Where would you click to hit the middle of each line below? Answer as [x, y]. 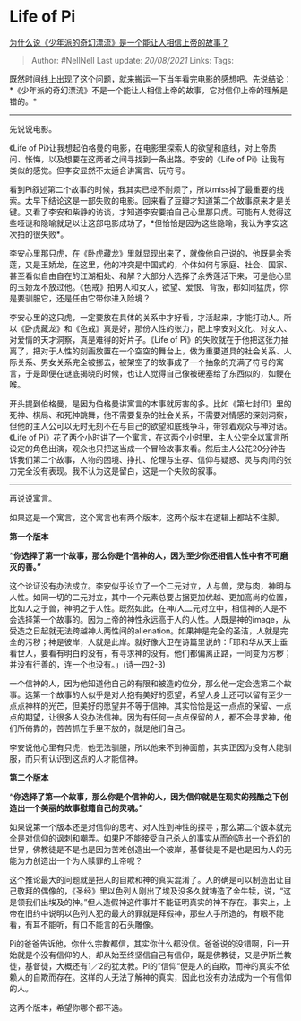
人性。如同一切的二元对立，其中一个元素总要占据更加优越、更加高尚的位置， [150, 597]
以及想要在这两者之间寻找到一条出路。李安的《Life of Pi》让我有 [167, 159]
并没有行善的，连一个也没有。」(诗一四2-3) [87, 664]
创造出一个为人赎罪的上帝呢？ [88, 860]
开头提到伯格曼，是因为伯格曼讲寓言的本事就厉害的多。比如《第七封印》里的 [150, 403]
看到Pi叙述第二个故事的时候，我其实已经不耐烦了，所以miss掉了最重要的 [143, 189]
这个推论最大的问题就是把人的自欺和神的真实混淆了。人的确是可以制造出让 [146, 879]
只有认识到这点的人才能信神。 [88, 758]
